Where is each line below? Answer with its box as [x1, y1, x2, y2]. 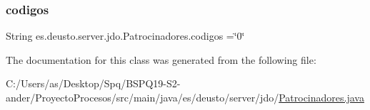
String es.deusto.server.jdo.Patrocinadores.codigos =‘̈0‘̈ [6, 28, 245, 43]
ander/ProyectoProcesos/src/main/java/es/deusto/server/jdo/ [6, 90, 279, 104]
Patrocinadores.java [279, 90, 364, 104]
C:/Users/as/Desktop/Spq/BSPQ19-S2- [6, 76, 181, 91]
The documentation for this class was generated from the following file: [6, 52, 316, 67]
